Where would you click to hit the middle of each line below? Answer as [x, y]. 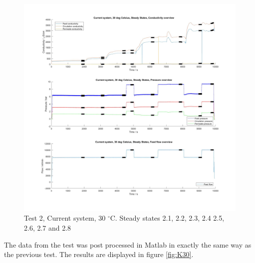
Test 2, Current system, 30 [65, 218]
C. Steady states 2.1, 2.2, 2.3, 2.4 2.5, [167, 218]
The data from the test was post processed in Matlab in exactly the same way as [128, 244]
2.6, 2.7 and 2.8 [48, 227]
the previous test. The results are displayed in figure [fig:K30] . [99, 254]
